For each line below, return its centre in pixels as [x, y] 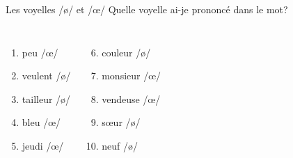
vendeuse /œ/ [131, 98]
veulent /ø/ [46, 76]
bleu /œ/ [41, 122]
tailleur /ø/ [46, 98]
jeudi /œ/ [43, 145]
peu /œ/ [40, 52]
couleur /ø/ [126, 52]
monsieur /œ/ [132, 76]
